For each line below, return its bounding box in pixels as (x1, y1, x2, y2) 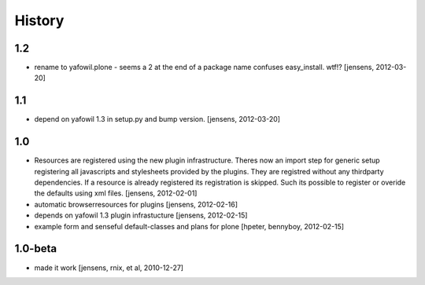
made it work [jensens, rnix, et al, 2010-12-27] (34, 263, 184, 272)
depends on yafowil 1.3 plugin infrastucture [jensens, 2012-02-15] (34, 210, 248, 220)
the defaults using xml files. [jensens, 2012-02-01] (34, 188, 198, 198)
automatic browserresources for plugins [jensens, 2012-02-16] (34, 199, 238, 209)
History (14, 12, 65, 29)
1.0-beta (14, 242, 57, 255)
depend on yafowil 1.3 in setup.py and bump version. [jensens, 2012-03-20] (34, 115, 281, 124)
